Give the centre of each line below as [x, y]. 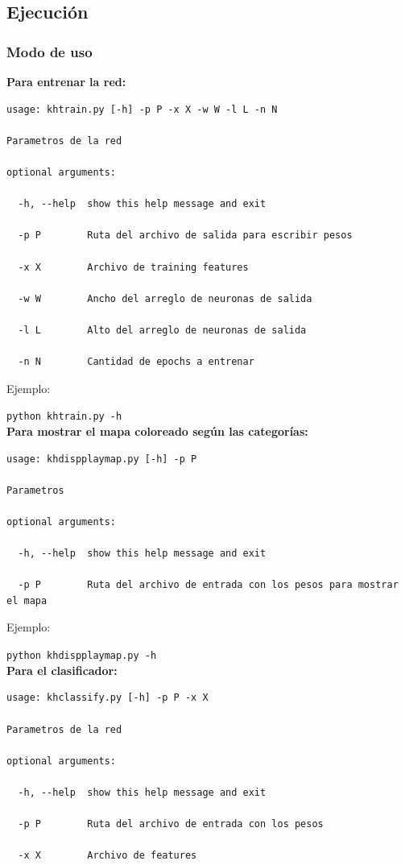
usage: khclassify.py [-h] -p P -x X [107, 698]
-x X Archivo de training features [133, 267]
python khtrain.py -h [64, 417]
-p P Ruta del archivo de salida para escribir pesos [185, 236]
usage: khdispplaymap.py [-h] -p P [102, 459]
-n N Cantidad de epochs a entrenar [136, 362]
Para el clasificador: [62, 670]
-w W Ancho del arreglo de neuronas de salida [165, 298]
